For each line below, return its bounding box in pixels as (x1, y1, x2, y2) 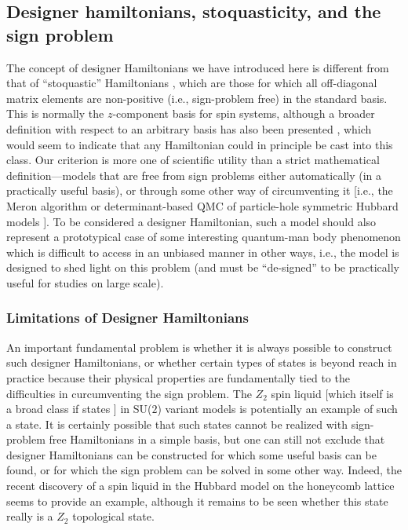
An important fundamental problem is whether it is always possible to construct (6, 338, 392, 355)
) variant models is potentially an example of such (157, 400, 398, 417)
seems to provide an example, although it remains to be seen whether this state (6, 492, 388, 509)
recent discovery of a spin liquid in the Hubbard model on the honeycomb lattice (6, 477, 395, 494)
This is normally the (6, 105, 104, 122)
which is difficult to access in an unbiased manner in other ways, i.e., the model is (6, 243, 399, 260)
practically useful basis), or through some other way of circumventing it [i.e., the (6, 182, 393, 199)
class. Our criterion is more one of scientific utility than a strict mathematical (6, 152, 380, 168)
